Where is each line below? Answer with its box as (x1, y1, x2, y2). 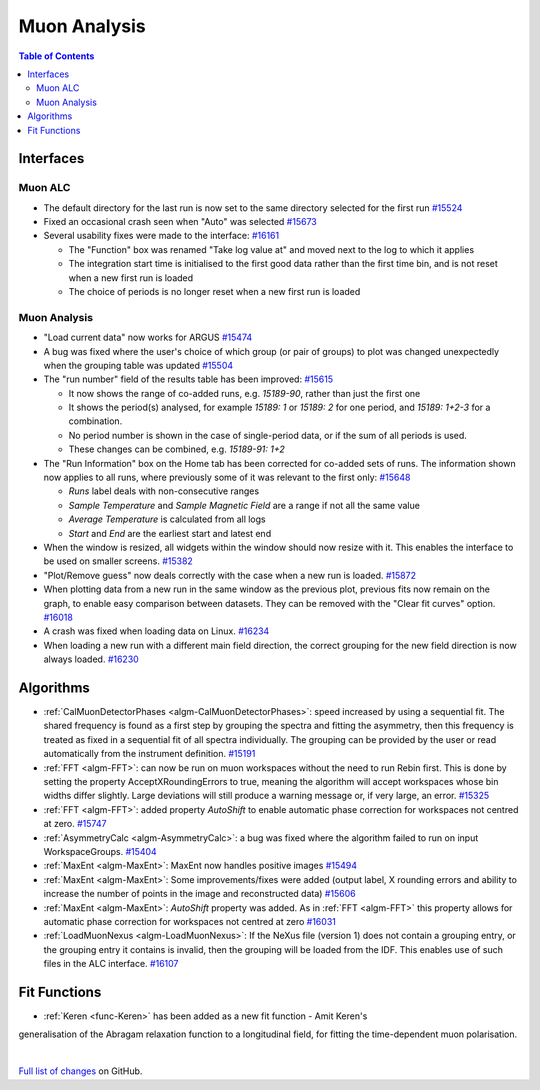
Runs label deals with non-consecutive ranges (68, 485, 260, 497)
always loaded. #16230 (43, 653, 139, 665)
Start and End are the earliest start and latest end (68, 527, 272, 539)
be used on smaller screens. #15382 (43, 555, 194, 567)
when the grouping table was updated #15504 (43, 359, 234, 371)
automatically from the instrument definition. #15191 (43, 748, 256, 760)
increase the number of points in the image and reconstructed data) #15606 (43, 888, 356, 900)
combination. (68, 415, 123, 427)
